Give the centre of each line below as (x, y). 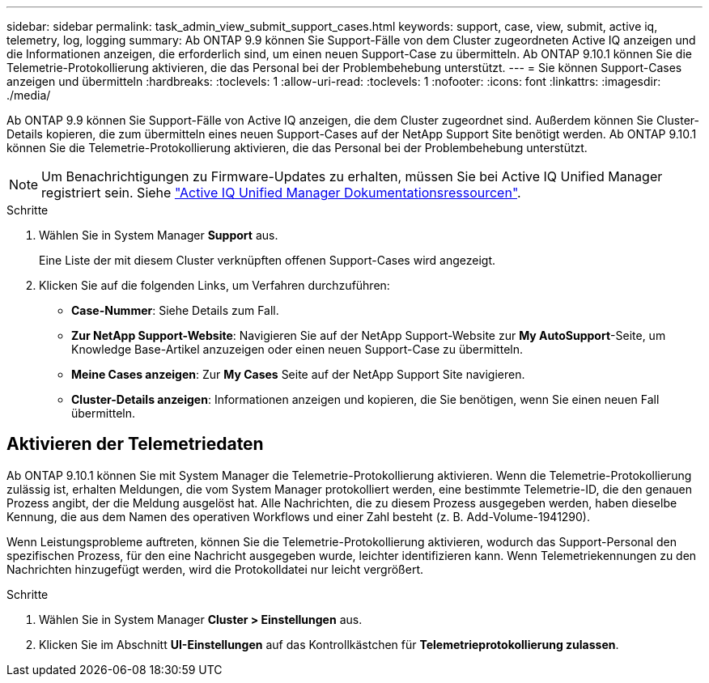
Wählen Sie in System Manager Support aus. (159, 235)
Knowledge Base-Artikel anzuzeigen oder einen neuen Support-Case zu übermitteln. (297, 349)
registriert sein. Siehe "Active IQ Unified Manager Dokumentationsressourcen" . (281, 193)
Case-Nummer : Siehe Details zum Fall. (175, 310)
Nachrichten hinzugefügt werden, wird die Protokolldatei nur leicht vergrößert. (215, 569)
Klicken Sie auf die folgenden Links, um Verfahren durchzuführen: (214, 285)
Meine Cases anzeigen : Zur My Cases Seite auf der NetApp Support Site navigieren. (298, 374)
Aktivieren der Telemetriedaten (135, 444)
